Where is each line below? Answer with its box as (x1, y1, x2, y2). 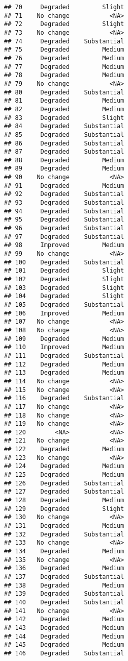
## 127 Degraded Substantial (4, 488, 124, 496)
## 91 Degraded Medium (4, 182, 124, 189)
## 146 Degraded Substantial (4, 649, 124, 657)
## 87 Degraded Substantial (4, 148, 124, 156)
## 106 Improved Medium (4, 309, 124, 317)
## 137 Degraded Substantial (4, 573, 124, 580)
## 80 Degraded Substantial (4, 88, 124, 96)
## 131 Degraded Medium (4, 522, 124, 530)
